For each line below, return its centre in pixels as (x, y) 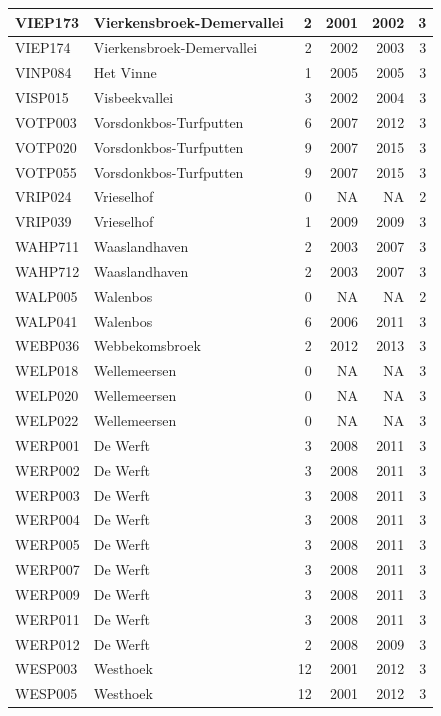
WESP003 (46, 668)
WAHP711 (47, 246)
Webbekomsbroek (147, 345)
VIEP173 (47, 21)
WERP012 (47, 643)
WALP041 (46, 320)
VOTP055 (46, 171)
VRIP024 (43, 196)
